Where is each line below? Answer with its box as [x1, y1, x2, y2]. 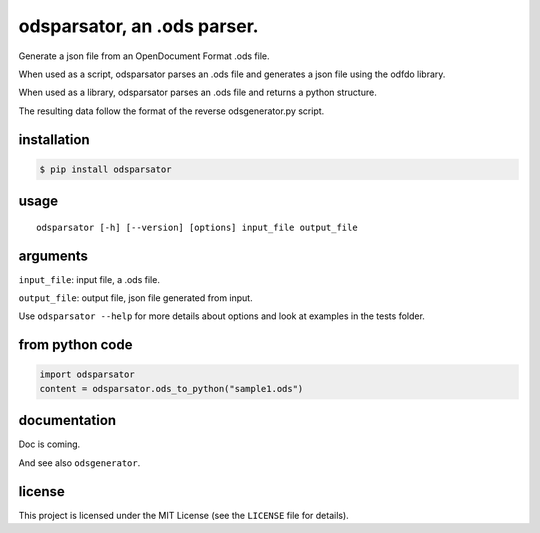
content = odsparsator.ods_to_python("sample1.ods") [39, 383, 304, 394]
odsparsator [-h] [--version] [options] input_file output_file [36, 221, 359, 233]
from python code [18, 336, 133, 354]
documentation [18, 412, 117, 429]
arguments [18, 247, 89, 264]
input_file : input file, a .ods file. [18, 273, 160, 285]
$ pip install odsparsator [39, 163, 172, 175]
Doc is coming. [18, 438, 81, 450]
